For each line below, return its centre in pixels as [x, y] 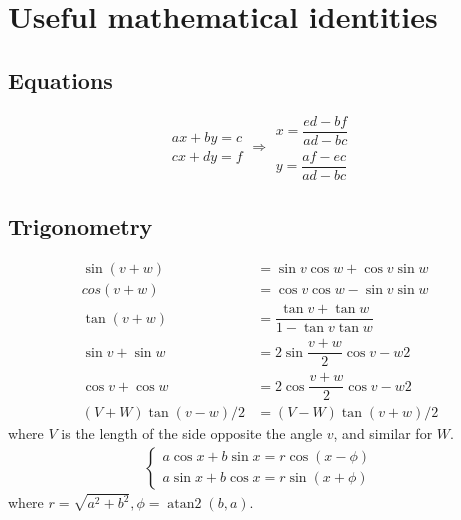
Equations [60, 79]
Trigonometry [80, 226]
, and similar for [383, 433]
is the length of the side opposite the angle [192, 433]
